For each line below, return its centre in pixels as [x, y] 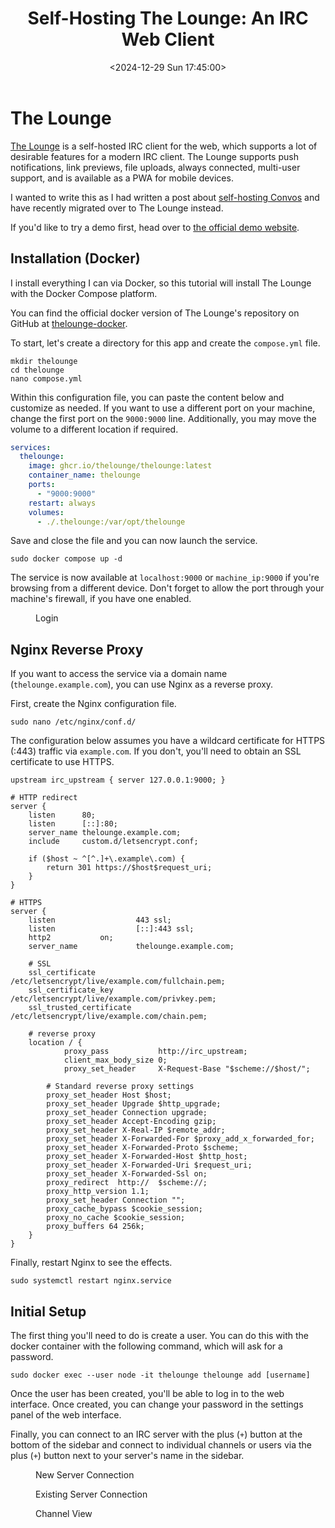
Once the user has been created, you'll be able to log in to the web [147, 1393]
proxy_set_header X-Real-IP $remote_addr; [136, 1130]
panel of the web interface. [66, 1415]
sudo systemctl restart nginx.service [91, 1281]
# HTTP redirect [44, 798]
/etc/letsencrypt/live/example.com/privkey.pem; [113, 999]
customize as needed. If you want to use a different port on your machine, [163, 408]
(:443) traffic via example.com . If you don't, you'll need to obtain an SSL [156, 751]
